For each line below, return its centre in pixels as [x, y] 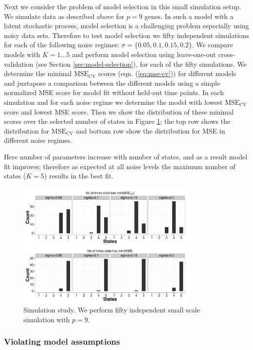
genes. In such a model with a [189, 16]
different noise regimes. [38, 140]
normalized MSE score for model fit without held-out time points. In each [114, 92]
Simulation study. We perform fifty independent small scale [112, 310]
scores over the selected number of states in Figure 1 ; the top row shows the [117, 121]
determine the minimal [38, 73]
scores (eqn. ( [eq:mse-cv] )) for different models [167, 73]
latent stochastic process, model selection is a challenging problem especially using [126, 26]
